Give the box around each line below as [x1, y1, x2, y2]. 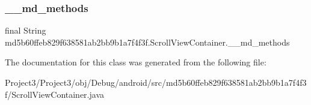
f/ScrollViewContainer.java [5, 88, 104, 100]
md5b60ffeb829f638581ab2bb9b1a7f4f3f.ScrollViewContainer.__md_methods [5, 35, 290, 48]
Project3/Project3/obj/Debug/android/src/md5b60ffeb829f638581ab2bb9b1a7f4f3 [5, 76, 307, 88]
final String [5, 24, 46, 37]
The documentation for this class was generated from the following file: [5, 56, 266, 68]
